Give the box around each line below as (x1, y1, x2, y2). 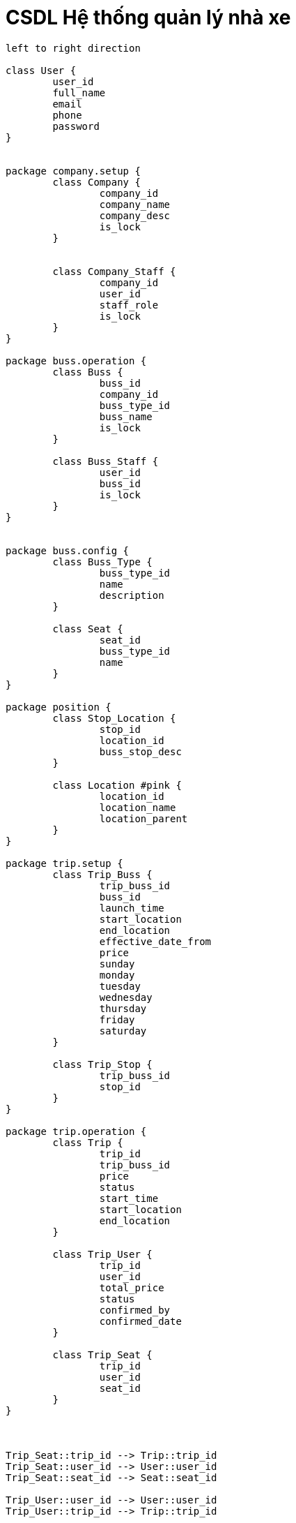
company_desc (99, 209, 171, 221)
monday (99, 969, 135, 981)
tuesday (99, 980, 141, 992)
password (52, 120, 100, 132)
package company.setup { (6, 165, 141, 177)
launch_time (99, 902, 164, 914)
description (99, 589, 164, 601)
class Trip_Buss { (52, 868, 153, 880)
